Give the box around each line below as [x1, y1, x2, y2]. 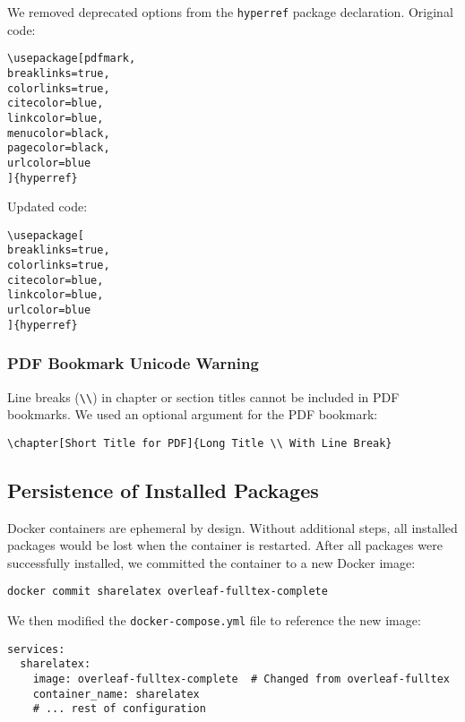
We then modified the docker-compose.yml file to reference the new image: [7, 611, 421, 630]
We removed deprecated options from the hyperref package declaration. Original [7, 3, 453, 21]
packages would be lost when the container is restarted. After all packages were [7, 536, 443, 554]
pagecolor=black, [7, 142, 110, 155]
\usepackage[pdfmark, [7, 52, 136, 65]
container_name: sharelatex [32, 687, 200, 701]
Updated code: [7, 197, 88, 216]
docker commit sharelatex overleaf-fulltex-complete [7, 585, 328, 598]
